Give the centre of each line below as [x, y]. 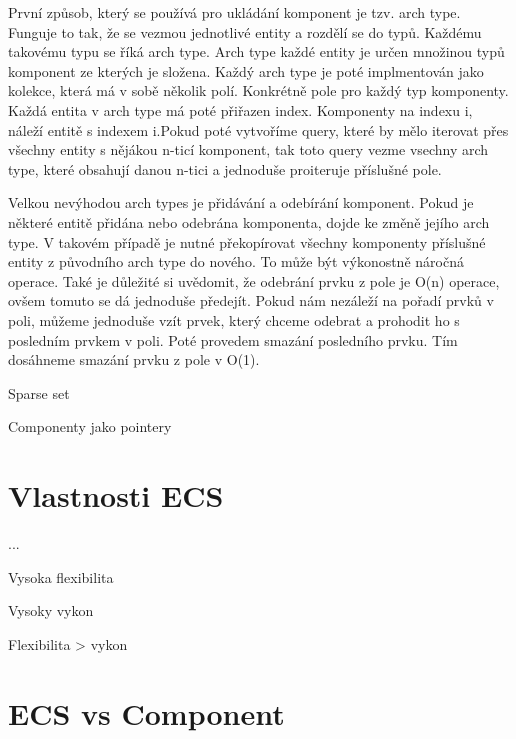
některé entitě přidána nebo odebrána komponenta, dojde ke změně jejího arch [249, 221]
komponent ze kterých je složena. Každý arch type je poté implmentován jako [246, 70]
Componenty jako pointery [90, 426]
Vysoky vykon [51, 610]
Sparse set [39, 392]
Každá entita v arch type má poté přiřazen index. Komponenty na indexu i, [240, 109]
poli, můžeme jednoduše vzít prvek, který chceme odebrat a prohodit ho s [234, 319]
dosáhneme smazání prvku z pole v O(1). [134, 359]
